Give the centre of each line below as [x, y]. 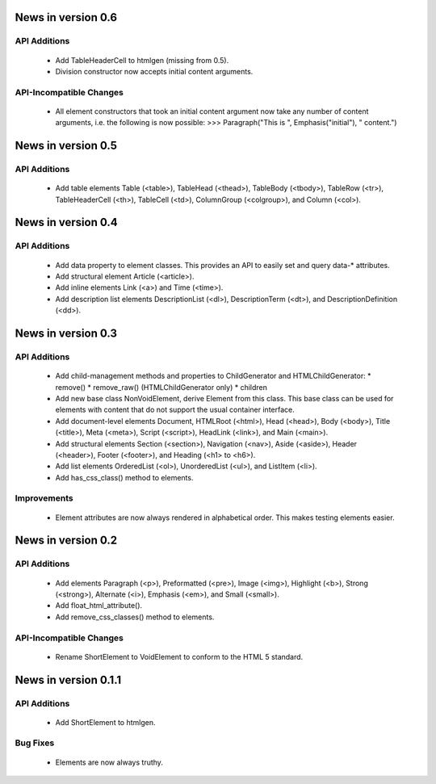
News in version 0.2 [66, 541]
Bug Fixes [35, 743]
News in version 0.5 [66, 146]
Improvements [44, 498]
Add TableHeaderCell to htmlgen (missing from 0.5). [142, 60]
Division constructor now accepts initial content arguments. [154, 71]
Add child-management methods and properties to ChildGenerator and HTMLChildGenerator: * [213, 376]
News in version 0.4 [66, 222]
